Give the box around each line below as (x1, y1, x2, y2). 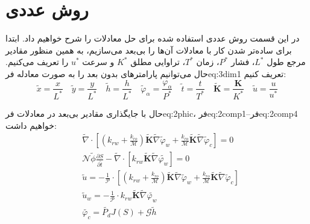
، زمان (196, 55, 220, 68)
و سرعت (82, 55, 115, 68)
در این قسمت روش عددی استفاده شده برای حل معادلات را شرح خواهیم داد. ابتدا (5, 32, 300, 45)
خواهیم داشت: (5, 119, 57, 131)
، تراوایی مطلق (130, 55, 186, 68)
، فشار (230, 55, 255, 68)
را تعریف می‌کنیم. (5, 55, 69, 68)
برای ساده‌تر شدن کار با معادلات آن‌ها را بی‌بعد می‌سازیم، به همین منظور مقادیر (5, 43, 292, 56)
